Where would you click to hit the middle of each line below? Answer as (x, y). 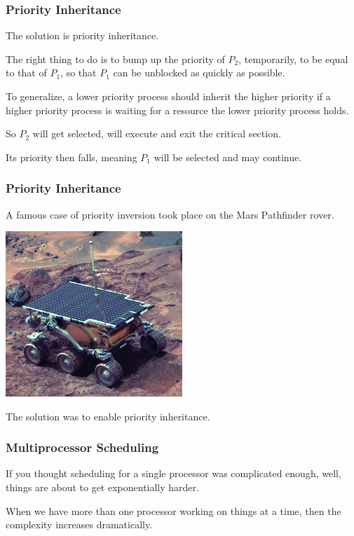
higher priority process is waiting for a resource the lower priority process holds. (177, 110)
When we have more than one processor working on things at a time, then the (173, 510)
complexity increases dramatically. (79, 524)
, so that (79, 73)
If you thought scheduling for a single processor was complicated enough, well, (173, 473)
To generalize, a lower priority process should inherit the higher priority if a (168, 96)
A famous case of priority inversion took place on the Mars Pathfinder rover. (170, 214)
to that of (26, 73)
